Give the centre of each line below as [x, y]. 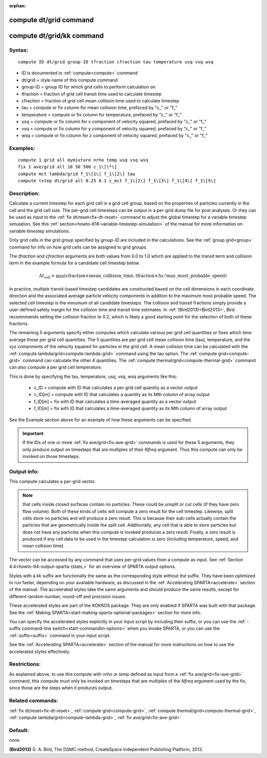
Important [33, 434]
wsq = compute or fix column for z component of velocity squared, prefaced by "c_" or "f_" [114, 135]
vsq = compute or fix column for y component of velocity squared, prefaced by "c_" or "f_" [114, 128]
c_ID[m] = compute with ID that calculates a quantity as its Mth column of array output [122, 395]
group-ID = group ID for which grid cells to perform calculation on [89, 87]
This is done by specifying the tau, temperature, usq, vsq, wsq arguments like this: [93, 376]
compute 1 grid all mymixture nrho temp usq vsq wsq [83, 160]
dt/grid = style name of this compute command [70, 80]
